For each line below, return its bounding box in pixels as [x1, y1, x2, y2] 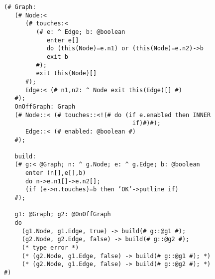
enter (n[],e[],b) [25, 169, 86, 177]
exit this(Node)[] [36, 70, 97, 77]
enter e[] [46, 36, 79, 44]
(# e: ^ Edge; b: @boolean [36, 28, 125, 35]
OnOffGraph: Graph [14, 103, 76, 110]
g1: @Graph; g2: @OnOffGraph [14, 211, 111, 218]
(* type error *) [21, 244, 79, 252]
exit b [46, 53, 68, 60]
